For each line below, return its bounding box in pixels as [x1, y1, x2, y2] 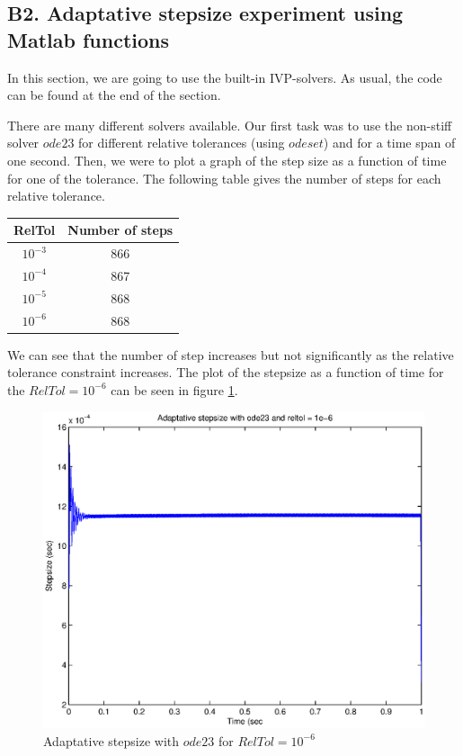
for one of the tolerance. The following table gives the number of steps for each [7, 168, 441, 187]
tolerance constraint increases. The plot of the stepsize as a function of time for [7, 363, 444, 382]
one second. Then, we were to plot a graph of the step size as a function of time [7, 150, 447, 169]
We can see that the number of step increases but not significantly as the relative [7, 345, 454, 364]
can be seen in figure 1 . [111, 380, 238, 399]
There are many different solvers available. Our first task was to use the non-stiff [7, 115, 452, 134]
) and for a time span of [323, 133, 456, 152]
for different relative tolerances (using [78, 133, 285, 152]
